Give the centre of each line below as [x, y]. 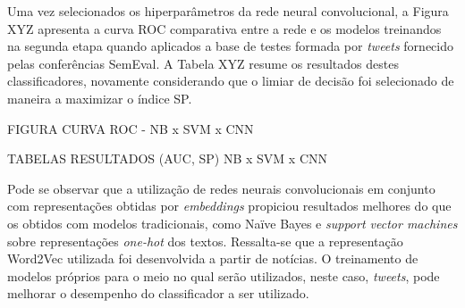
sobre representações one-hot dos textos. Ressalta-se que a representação [205, 241]
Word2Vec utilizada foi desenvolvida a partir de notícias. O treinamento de [213, 258]
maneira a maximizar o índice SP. [100, 98]
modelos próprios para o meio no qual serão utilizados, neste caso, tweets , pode [224, 275]
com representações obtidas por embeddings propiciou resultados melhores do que [229, 206]
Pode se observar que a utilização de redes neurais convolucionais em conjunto [221, 188]
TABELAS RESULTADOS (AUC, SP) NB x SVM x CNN [167, 158]
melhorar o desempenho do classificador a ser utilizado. [158, 293]
